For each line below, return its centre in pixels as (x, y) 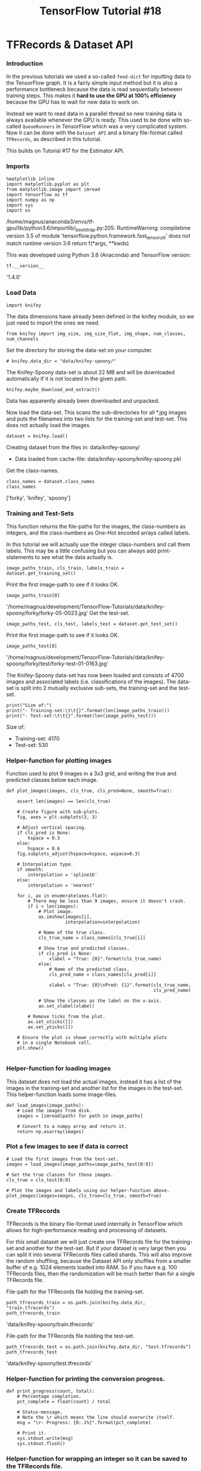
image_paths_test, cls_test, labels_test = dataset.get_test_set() (92, 624)
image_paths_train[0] (33, 595)
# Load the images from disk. (55, 1110)
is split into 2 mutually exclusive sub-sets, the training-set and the (96, 688)
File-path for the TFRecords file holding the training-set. (75, 1292)
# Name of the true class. (72, 933)
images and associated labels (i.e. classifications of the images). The (91, 682)
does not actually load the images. (48, 425)
